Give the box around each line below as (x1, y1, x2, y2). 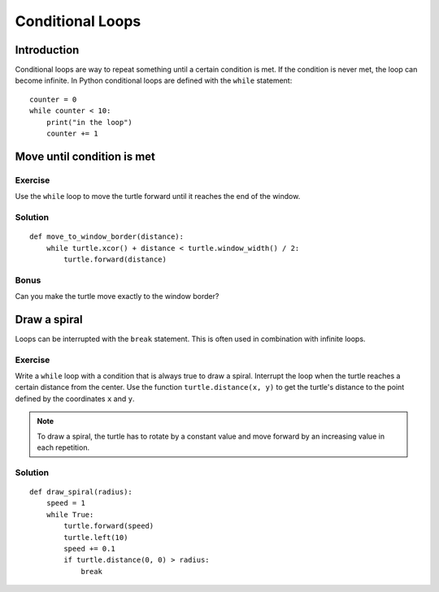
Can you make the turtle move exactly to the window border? (15, 292, 219, 301)
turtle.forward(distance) (63, 254, 167, 264)
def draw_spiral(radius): (29, 487, 133, 496)
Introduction (15, 43, 80, 57)
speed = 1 (46, 499, 85, 508)
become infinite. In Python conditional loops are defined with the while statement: (15, 76, 293, 85)
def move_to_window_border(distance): (29, 232, 185, 241)
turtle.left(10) (63, 533, 128, 542)
